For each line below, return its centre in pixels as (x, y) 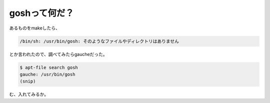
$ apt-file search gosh (49, 67)
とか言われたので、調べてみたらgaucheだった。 (58, 54)
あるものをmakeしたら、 (34, 28)
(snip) (28, 81)
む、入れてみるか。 (29, 94)
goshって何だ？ (42, 13)
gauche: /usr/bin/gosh (47, 74)
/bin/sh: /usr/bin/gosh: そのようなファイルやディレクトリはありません (99, 41)
